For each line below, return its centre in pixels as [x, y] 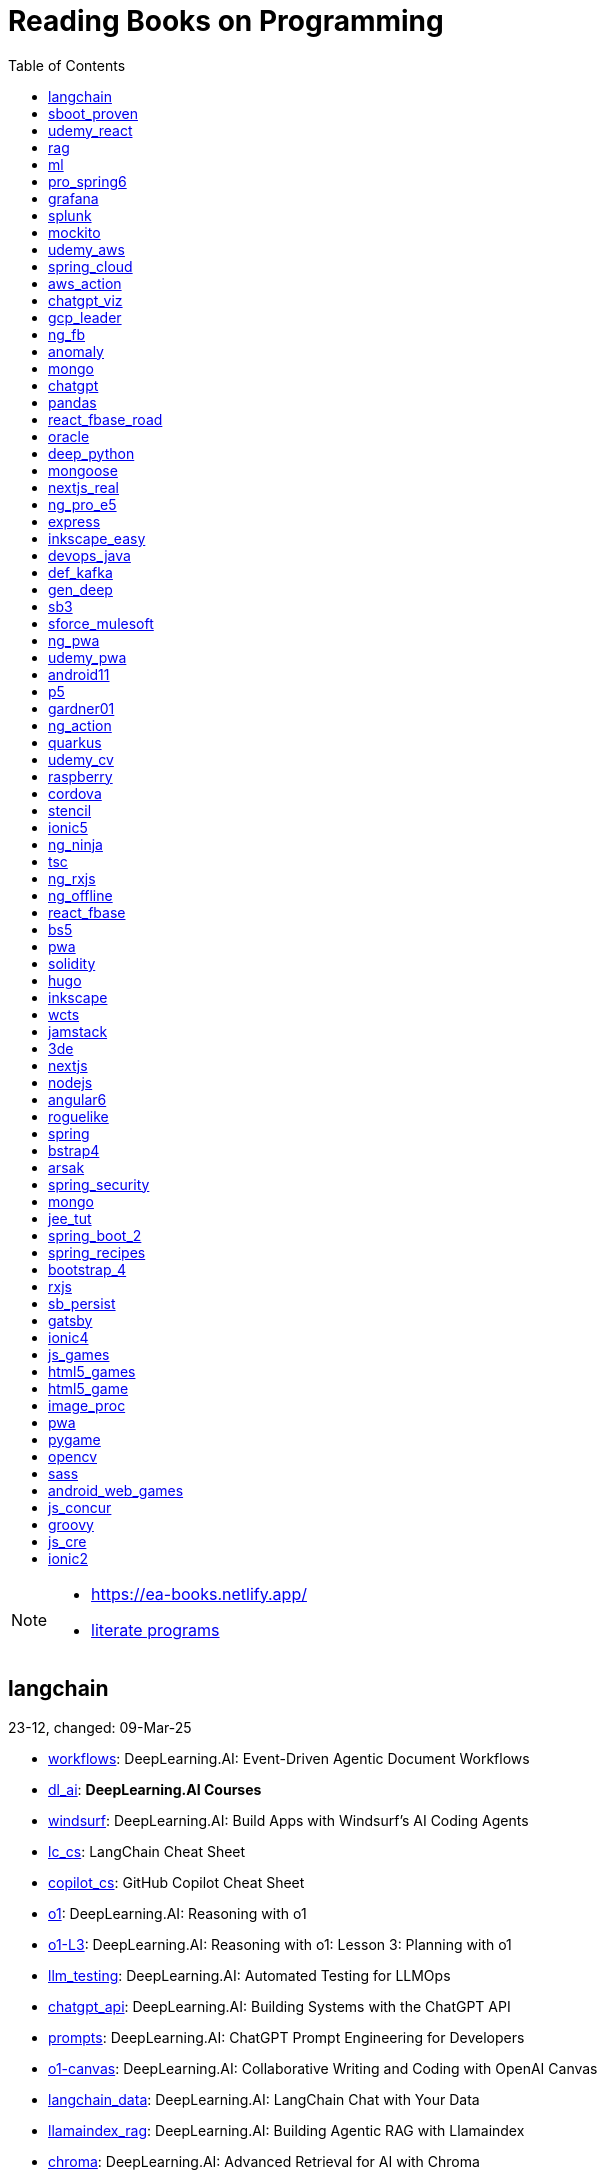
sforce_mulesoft [101, 623]
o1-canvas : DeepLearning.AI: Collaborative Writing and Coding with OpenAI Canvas [323, 2068]
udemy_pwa [87, 657]
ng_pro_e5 [82, 504]
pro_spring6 [87, 181]
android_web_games [116, 1490]
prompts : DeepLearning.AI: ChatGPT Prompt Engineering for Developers [286, 2037]
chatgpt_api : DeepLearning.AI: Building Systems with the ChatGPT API [279, 2006]
